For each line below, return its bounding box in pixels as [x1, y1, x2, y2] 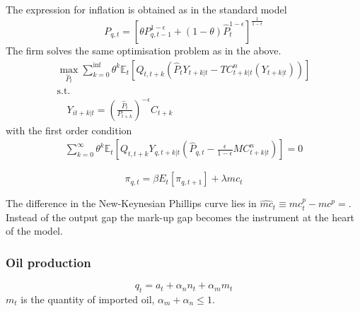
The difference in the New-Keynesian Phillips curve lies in [6, 196, 257, 211]
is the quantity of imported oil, [21, 291, 155, 306]
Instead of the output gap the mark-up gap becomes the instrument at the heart [6, 209, 355, 224]
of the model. [6, 223, 63, 238]
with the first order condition [6, 122, 132, 137]
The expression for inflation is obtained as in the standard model [6, 2, 287, 16]
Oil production [6, 253, 91, 271]
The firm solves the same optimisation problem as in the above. [6, 42, 281, 57]
